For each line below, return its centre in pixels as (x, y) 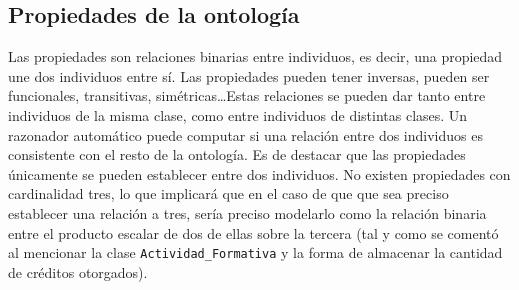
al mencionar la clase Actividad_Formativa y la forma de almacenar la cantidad (255, 252)
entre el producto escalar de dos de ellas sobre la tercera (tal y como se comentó (253, 232)
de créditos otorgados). (78, 271)
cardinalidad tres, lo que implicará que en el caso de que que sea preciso (228, 193)
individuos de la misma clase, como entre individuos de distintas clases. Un (238, 114)
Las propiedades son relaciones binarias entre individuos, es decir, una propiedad (255, 56)
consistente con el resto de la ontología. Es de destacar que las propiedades (237, 154)
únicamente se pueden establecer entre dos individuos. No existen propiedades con (259, 173)
